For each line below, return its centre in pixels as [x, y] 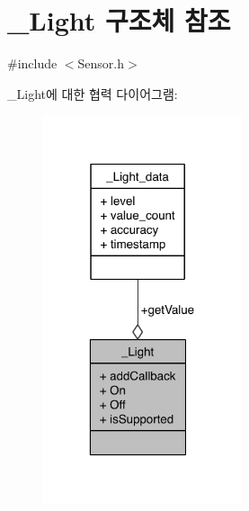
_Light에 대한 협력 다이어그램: [93, 93]
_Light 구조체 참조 [119, 20]
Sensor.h [101, 63]
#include [32, 63]
